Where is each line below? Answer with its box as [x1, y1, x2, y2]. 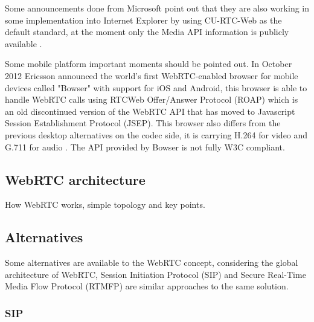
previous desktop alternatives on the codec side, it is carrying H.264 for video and [5, 128, 308, 141]
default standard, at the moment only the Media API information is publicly [5, 25, 289, 38]
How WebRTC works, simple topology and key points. [5, 198, 205, 211]
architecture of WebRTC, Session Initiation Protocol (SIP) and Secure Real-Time [5, 268, 306, 280]
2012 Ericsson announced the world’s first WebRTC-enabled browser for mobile [5, 69, 298, 82]
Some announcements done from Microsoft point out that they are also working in [5, 2, 310, 14]
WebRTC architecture [5, 170, 146, 188]
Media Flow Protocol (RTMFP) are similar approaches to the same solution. [5, 280, 289, 292]
